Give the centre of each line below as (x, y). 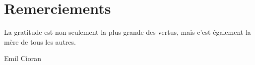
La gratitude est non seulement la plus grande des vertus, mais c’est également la (127, 32)
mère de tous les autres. (40, 41)
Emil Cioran (23, 58)
